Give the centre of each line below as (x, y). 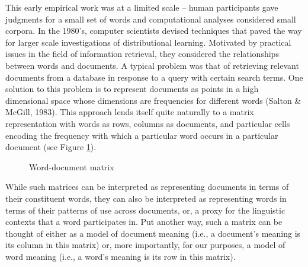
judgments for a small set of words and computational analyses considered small (151, 19)
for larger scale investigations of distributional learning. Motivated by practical (148, 42)
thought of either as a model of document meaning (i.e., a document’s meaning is (153, 233)
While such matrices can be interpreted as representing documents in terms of (147, 187)
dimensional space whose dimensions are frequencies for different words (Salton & (153, 100)
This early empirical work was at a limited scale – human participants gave (142, 7)
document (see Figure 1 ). (51, 147)
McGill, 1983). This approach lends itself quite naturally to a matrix (130, 112)
